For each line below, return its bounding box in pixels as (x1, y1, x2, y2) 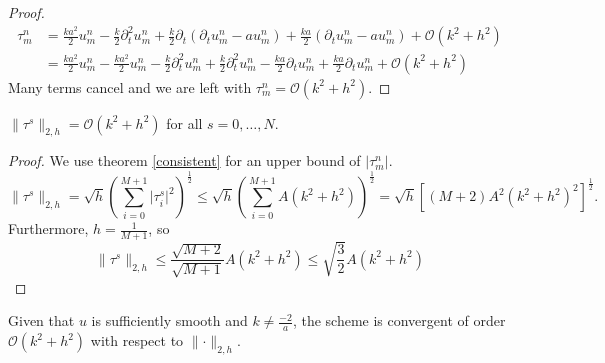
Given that (8, 310, 75, 331)
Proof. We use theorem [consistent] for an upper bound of (8, 150, 361, 171)
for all (166, 112, 203, 133)
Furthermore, (8, 218, 89, 239)
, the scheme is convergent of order (292, 310, 506, 331)
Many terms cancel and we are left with (8, 76, 252, 97)
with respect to (90, 330, 184, 351)
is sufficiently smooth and (91, 310, 248, 331)
